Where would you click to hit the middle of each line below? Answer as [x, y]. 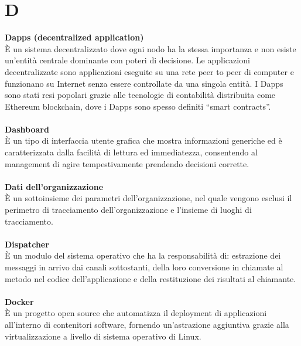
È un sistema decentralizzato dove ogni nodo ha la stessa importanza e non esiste [150, 48]
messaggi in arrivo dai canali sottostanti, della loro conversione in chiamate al [144, 267]
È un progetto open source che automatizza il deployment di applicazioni [136, 313]
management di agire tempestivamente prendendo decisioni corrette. [127, 163]
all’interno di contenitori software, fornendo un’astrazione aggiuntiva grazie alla [147, 324]
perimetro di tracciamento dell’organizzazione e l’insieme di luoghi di [128, 210]
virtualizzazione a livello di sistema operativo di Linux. [103, 336]
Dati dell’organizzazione [54, 186]
